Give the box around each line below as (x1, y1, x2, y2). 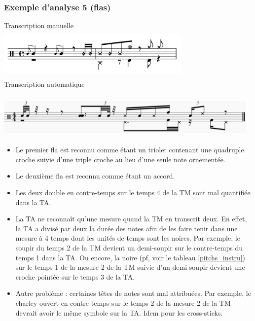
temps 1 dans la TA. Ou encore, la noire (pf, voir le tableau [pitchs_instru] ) (15, 252, 246, 262)
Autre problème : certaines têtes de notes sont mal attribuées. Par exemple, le (15, 288, 251, 298)
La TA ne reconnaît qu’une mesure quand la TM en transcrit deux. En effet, (15, 214, 247, 224)
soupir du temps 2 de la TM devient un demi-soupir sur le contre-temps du (15, 243, 243, 252)
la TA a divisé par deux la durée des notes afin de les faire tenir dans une (15, 223, 238, 233)
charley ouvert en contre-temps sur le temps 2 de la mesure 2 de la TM (15, 297, 231, 308)
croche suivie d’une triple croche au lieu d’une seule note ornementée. (15, 154, 225, 164)
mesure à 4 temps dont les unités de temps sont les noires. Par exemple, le (15, 233, 240, 243)
